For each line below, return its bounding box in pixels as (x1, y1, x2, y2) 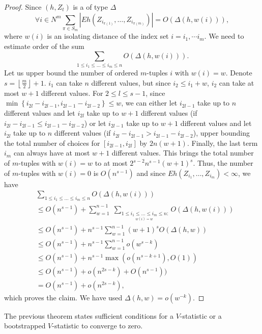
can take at (219, 77, 254, 88)
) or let (84, 117, 106, 128)
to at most (95, 158, 128, 168)
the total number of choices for (4, 137, 100, 148)
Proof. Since (4, 2, 42, 12)
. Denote (225, 67, 252, 78)
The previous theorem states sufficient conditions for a (4, 310, 173, 321)
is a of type (73, 2, 108, 12)
